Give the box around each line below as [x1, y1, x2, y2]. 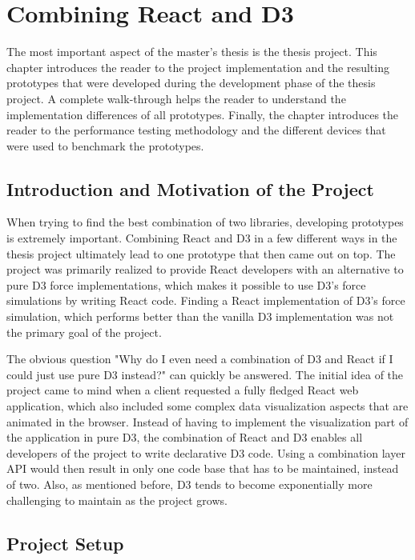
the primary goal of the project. [6, 323, 162, 340]
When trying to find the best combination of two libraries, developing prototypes [6, 214, 404, 230]
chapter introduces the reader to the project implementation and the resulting [6, 58, 389, 75]
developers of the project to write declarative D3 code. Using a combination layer [6, 444, 405, 461]
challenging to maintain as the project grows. [6, 491, 228, 508]
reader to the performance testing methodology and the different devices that [6, 122, 386, 138]
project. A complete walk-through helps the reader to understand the [6, 90, 346, 106]
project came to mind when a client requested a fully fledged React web [6, 382, 359, 398]
